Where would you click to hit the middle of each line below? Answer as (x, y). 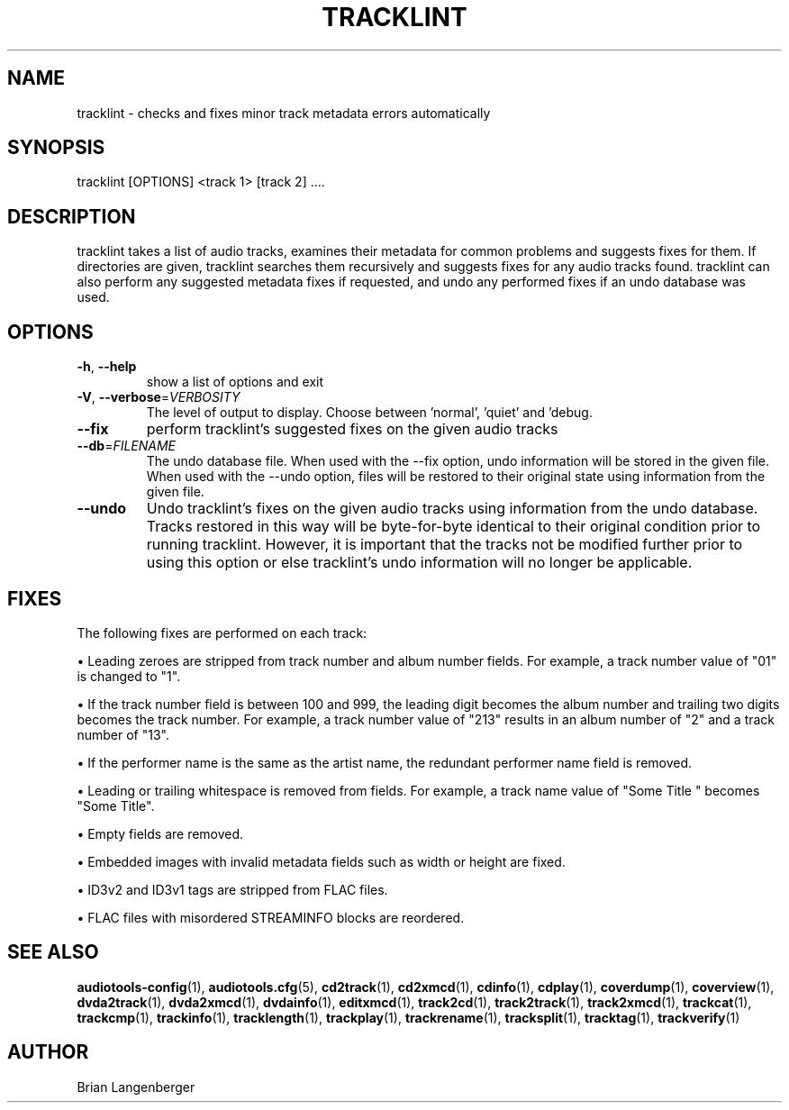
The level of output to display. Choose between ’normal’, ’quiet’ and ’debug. (369, 413)
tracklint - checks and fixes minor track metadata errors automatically (284, 113)
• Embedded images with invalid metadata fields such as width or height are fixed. (321, 861)
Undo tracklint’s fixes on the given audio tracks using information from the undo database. (452, 509)
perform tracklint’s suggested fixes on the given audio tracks (352, 429)
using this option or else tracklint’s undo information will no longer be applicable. (419, 563)
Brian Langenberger (136, 1087)
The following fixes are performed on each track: (222, 632)
